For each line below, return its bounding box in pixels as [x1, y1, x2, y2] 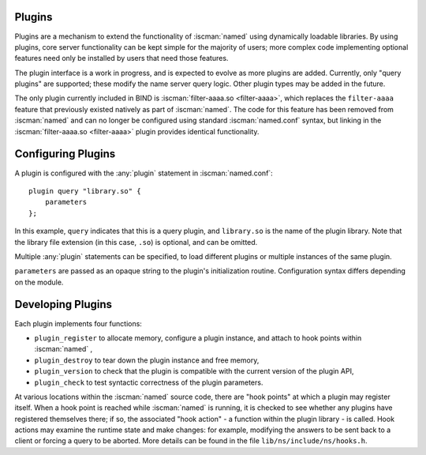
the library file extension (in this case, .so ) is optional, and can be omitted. [14, 237, 258, 246]
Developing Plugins [14, 298, 112, 311]
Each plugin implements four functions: [14, 318, 142, 328]
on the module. [14, 277, 64, 287]
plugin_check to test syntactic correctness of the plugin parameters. [34, 378, 263, 387]
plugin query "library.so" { [28, 186, 141, 195]
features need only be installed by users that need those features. [14, 54, 229, 63]
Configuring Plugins [14, 147, 116, 161]
